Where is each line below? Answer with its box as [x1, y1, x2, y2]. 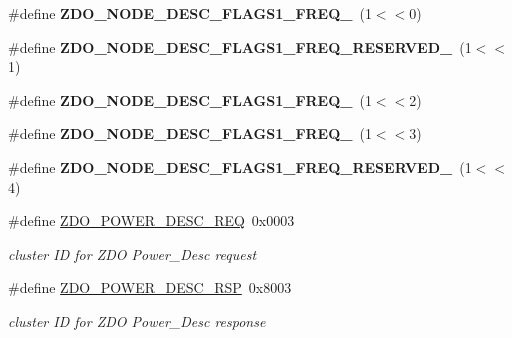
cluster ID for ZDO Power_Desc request [8, 243, 257, 264]
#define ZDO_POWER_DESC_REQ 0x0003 [8, 210, 295, 231]
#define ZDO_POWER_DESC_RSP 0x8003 [8, 277, 292, 298]
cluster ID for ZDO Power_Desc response [8, 310, 266, 331]
